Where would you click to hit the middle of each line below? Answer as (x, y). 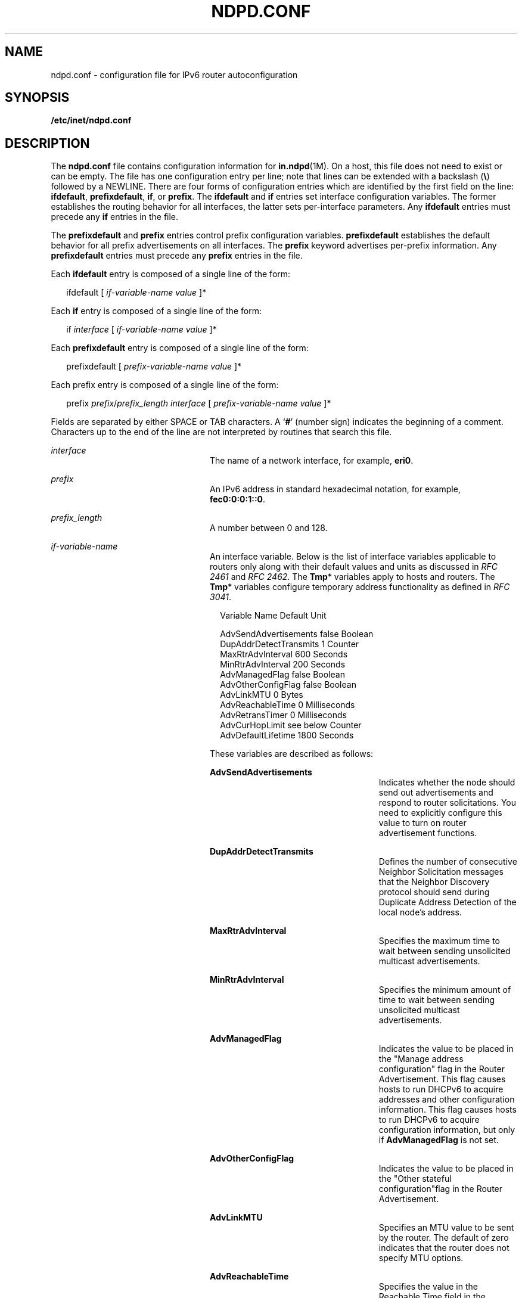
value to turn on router (422, 823)
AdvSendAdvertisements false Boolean (297, 634)
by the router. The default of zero (444, 1238)
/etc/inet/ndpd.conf (91, 120)
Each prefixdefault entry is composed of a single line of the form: (180, 348)
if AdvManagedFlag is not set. (439, 1140)
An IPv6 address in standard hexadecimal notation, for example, (335, 489)
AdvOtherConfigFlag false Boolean (288, 685)
